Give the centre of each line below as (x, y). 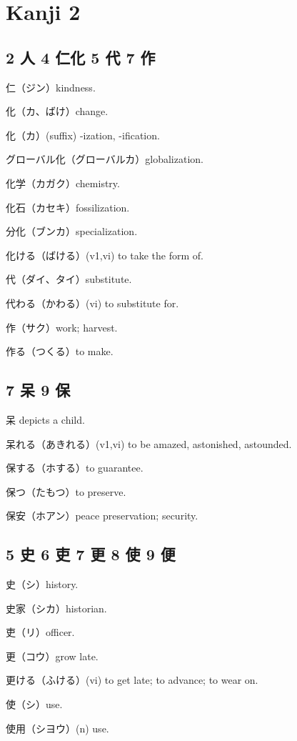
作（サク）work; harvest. (62, 327)
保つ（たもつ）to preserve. (66, 491)
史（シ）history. (42, 584)
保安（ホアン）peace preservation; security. (102, 516)
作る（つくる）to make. (60, 351)
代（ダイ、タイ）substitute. (69, 279)
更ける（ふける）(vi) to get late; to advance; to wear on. (132, 680)
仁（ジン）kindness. (51, 87)
